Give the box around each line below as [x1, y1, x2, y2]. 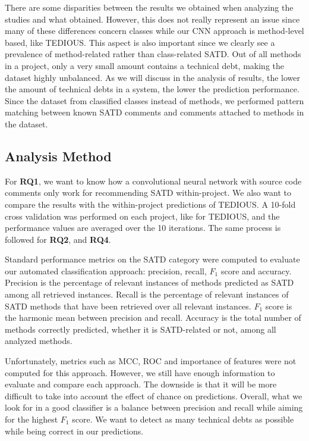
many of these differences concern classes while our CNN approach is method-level [5, 24, 304, 37]
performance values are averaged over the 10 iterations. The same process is [5, 221, 281, 234]
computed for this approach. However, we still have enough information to [5, 366, 275, 379]
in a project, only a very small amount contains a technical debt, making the [5, 59, 285, 71]
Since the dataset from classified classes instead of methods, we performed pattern [5, 94, 304, 107]
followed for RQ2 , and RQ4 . [5, 233, 111, 245]
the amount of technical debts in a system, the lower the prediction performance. [5, 83, 299, 95]
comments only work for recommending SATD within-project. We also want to [5, 186, 291, 199]
